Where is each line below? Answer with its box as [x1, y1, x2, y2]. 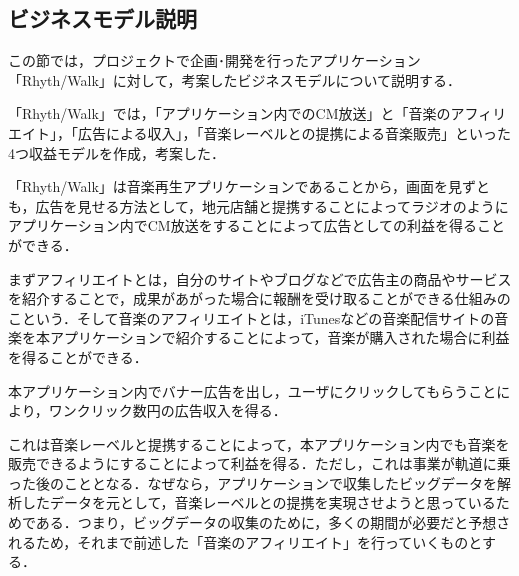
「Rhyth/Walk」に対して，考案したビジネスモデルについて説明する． [8, 69, 462, 90]
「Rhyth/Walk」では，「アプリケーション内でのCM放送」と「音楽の [8, 103, 451, 124]
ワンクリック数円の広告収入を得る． [48, 400, 287, 421]
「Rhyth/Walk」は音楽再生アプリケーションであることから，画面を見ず [8, 176, 476, 197]
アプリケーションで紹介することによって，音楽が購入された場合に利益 [49, 327, 510, 348]
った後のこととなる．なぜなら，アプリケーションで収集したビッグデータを [8, 472, 497, 493]
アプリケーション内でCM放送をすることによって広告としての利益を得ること [8, 215, 506, 236]
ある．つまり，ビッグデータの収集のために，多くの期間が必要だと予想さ [35, 512, 511, 533]
